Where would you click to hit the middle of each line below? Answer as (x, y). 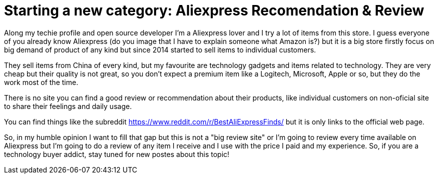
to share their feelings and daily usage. (68, 106)
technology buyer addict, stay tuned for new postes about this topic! (117, 154)
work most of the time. (41, 82)
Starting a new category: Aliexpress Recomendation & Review (214, 10)
